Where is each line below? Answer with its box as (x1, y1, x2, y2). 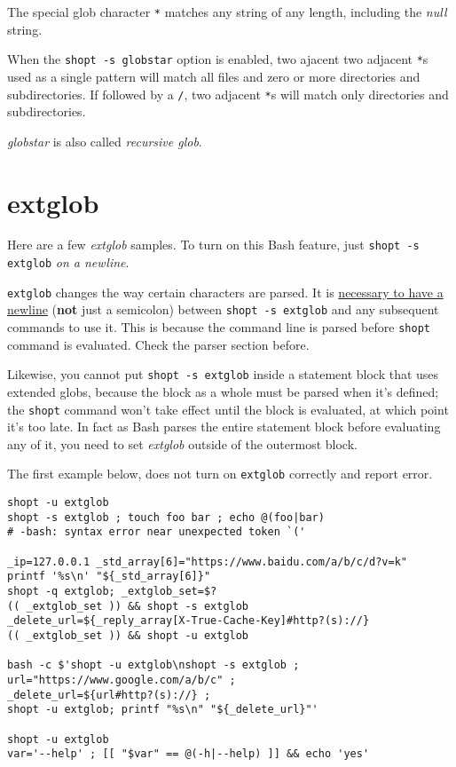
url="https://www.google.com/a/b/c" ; (7, 673, 236, 686)
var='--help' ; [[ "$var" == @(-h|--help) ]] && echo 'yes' (7, 747, 370, 761)
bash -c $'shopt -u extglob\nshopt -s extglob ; (7, 659, 300, 672)
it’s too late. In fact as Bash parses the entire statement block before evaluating (7, 417, 441, 436)
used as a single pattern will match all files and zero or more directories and (7, 67, 421, 85)
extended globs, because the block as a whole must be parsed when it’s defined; (7, 383, 439, 400)
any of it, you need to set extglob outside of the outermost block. (7, 434, 358, 453)
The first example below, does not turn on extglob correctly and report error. (7, 464, 433, 483)
